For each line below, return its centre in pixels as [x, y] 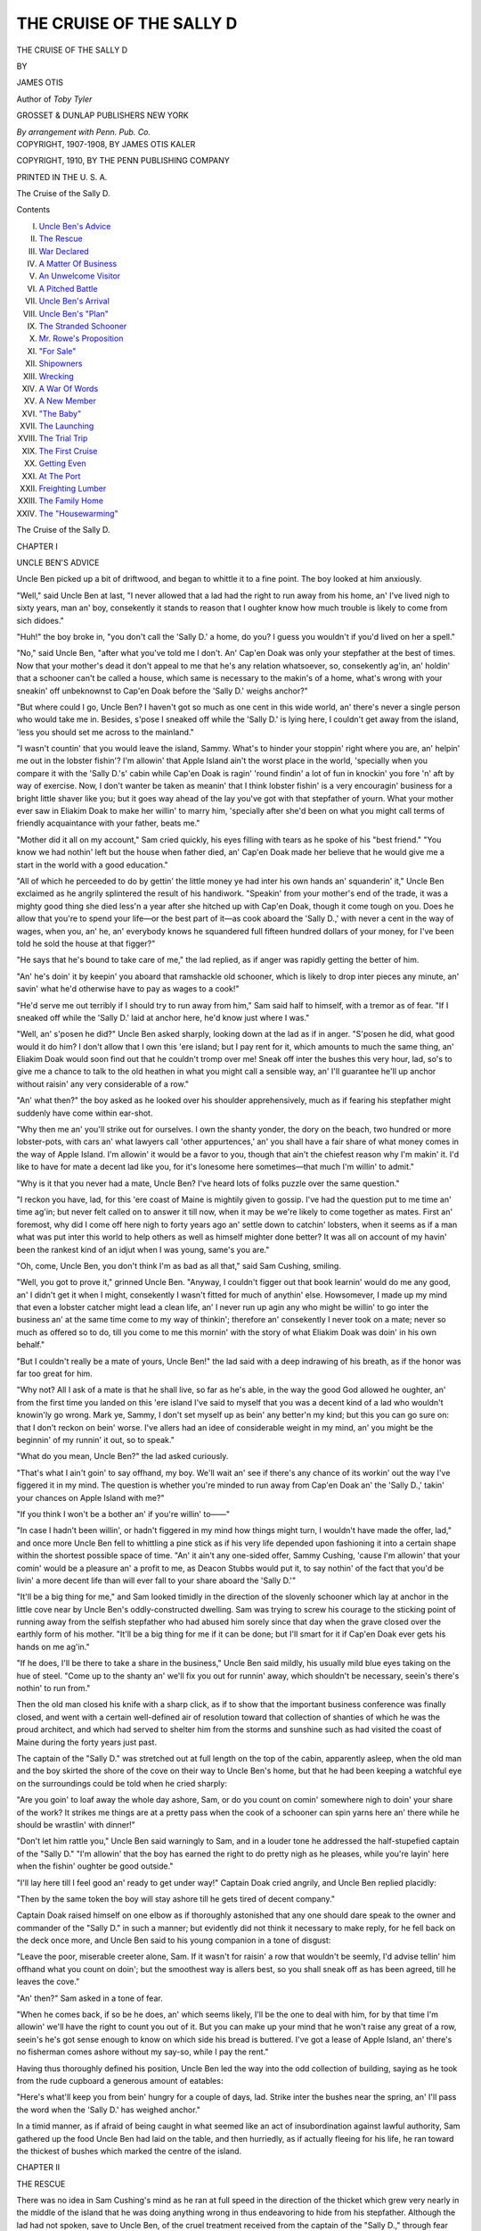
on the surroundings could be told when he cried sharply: [122, 1783]
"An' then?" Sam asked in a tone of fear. [90, 1998]
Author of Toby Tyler [54, 99]
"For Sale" [57, 351]
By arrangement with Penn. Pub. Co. [84, 132]
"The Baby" [60, 413]
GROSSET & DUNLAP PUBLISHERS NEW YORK [102, 115]
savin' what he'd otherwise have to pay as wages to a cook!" [128, 989]
